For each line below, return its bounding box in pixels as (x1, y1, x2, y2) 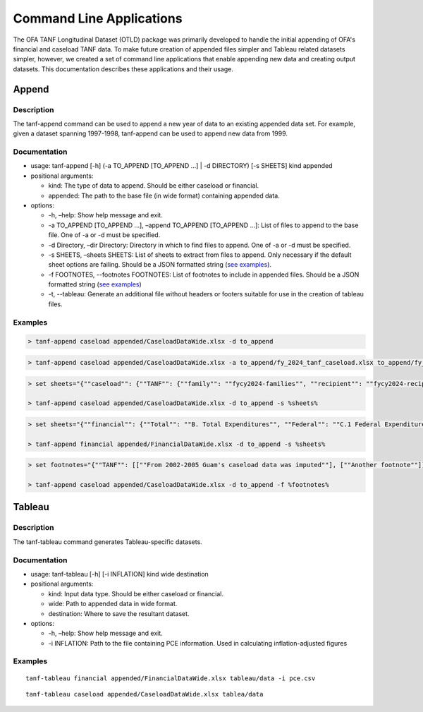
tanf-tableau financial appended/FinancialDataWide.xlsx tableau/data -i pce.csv (25, 674, 316, 682)
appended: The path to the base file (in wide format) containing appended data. (48, 191, 280, 200)
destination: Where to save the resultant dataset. (48, 609, 190, 617)
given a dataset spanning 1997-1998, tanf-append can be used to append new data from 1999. (13, 129, 288, 138)
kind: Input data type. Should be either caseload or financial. (48, 589, 223, 598)
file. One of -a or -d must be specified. (48, 231, 161, 239)
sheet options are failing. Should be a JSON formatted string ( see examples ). (48, 260, 271, 269)
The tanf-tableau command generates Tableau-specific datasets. (13, 537, 202, 546)
